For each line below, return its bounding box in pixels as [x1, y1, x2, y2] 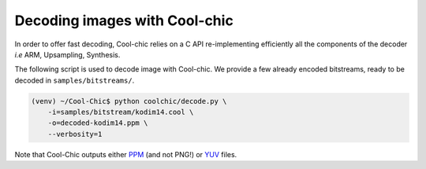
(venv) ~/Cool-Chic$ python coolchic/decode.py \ [31, 97, 227, 105]
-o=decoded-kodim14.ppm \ [47, 119, 148, 127]
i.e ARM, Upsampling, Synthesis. [14, 50, 121, 59]
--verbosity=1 [47, 130, 103, 138]
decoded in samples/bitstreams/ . [14, 75, 135, 85]
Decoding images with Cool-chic [14, 12, 234, 29]
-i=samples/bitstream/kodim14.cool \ [47, 108, 194, 117]
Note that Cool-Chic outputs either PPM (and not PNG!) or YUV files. [14, 149, 237, 159]
